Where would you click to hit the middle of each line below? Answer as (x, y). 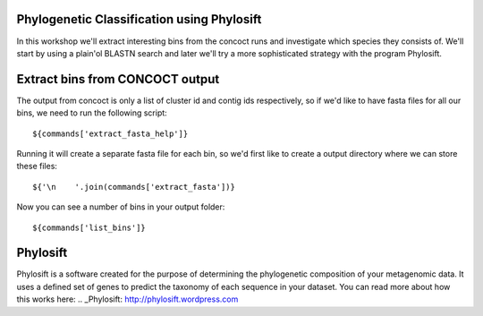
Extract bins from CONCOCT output (118, 79)
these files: (37, 167)
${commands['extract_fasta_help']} (110, 133)
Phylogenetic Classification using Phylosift (139, 19)
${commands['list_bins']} (89, 227)
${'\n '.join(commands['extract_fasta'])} (134, 187)
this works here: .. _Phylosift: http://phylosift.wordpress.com (127, 299)
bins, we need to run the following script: (92, 113)
